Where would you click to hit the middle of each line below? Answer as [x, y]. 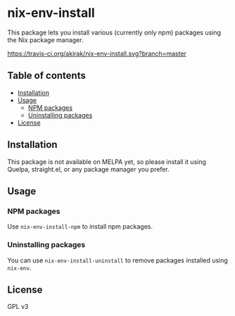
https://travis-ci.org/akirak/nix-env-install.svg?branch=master [97, 53]
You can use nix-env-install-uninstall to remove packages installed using [118, 260]
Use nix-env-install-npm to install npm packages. [80, 227]
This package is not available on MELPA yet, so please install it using [107, 162]
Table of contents [46, 76]
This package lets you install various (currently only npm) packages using [114, 32]
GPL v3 [18, 307]
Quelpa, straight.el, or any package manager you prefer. [89, 169]
